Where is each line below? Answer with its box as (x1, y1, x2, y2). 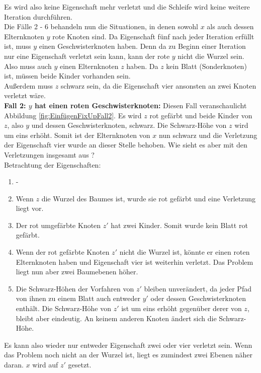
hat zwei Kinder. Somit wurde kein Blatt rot (111, 219, 248, 230)
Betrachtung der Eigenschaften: (4, 159, 101, 170)
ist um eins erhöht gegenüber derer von (121, 303, 242, 314)
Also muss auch (4, 60, 52, 71)
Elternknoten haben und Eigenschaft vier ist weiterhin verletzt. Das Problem (16, 256, 253, 267)
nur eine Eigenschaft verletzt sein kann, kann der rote (4, 50, 170, 61)
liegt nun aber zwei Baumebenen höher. (16, 266, 138, 277)
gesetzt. (68, 359, 92, 369)
